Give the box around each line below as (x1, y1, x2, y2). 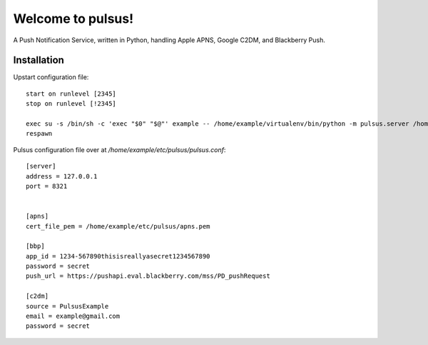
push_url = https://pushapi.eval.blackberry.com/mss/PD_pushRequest (26, 272, 270, 280)
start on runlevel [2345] (26, 89, 117, 98)
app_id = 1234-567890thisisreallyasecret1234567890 (26, 252, 210, 260)
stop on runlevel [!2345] (26, 100, 117, 108)
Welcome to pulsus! (13, 11, 134, 26)
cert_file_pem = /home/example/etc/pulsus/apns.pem (26, 222, 210, 230)
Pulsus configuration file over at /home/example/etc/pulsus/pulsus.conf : (13, 145, 226, 154)
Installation (13, 54, 64, 66)
